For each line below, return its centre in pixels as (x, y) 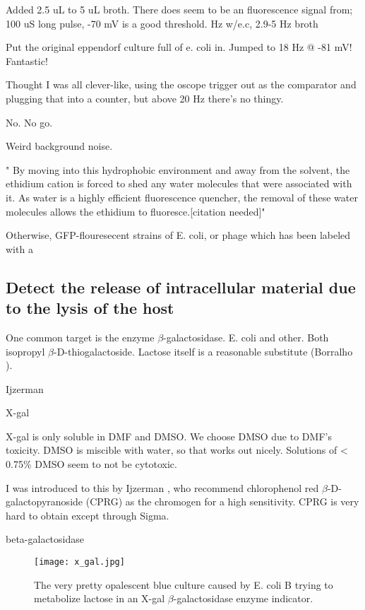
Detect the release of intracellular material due (181, 287)
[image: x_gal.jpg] (79, 562)
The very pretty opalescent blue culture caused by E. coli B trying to (184, 584)
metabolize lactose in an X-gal (100, 598)
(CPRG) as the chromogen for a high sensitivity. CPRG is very (222, 502)
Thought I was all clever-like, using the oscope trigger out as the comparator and (181, 84)
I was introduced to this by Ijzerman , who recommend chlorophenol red (162, 487)
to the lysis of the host (90, 308)
